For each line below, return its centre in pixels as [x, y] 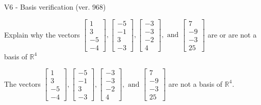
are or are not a [232, 34]
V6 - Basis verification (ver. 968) [55, 7]
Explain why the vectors [42, 34]
